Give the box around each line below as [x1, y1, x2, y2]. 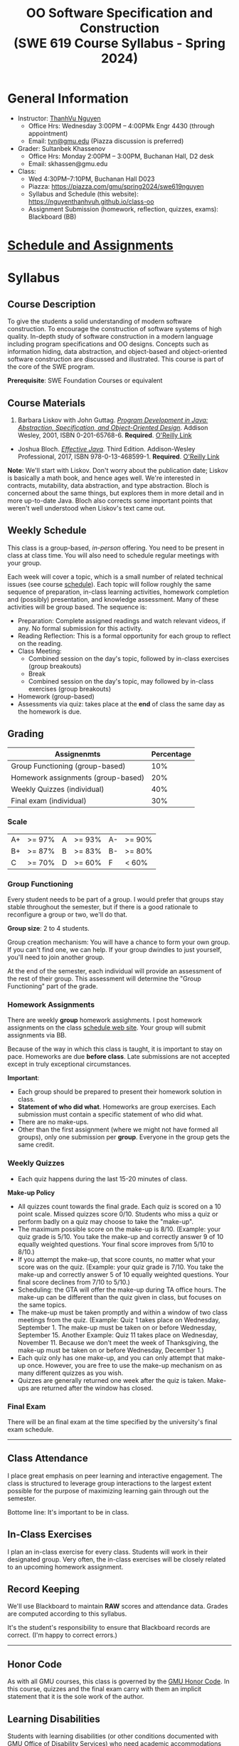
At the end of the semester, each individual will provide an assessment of [7, 967, 222, 976]
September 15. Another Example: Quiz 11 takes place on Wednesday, [17, 1330, 218, 1339]
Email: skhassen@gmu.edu [28, 159, 108, 168]
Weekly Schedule [7, 525, 87, 537]
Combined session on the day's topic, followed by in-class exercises [28, 654, 230, 663]
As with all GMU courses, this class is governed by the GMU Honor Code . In [7, 1677, 230, 1685]
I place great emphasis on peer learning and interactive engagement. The [7, 1471, 223, 1480]
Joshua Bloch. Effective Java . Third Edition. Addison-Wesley [17, 444, 196, 453]
